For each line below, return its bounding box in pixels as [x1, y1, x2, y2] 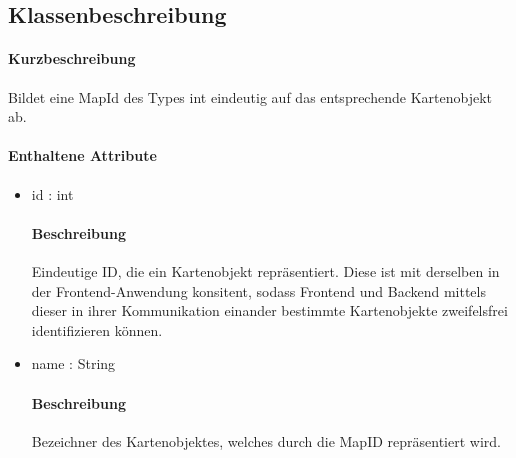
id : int [31, 183, 74, 204]
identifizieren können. [31, 319, 163, 340]
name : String [31, 353, 116, 374]
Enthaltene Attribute [8, 145, 157, 166]
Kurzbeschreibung [8, 48, 136, 69]
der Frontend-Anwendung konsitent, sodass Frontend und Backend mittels [31, 280, 486, 301]
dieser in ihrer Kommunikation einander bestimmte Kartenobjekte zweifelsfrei [31, 300, 508, 321]
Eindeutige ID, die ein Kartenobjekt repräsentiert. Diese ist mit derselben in [31, 260, 500, 281]
